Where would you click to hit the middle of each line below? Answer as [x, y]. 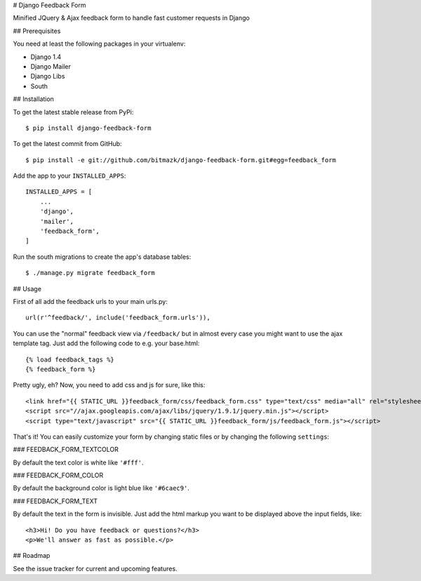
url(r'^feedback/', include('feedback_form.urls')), [118, 318]
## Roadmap [32, 556]
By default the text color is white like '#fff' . [78, 462]
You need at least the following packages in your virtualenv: [99, 44]
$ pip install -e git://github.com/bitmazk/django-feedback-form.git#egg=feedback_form [181, 160]
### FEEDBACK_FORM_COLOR [58, 475]
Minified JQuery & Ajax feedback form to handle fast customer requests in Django [132, 18]
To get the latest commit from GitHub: [67, 144]
